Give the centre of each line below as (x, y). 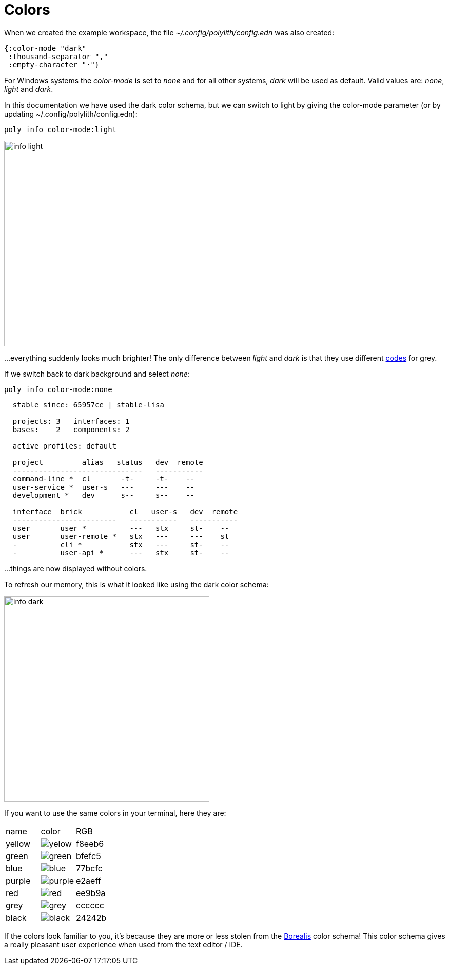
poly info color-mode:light (61, 129)
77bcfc (89, 868)
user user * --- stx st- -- (121, 528)
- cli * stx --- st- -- (121, 544)
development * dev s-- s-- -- (103, 495)
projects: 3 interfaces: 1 (71, 421)
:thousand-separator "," (58, 56)
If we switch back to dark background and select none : (97, 374)
